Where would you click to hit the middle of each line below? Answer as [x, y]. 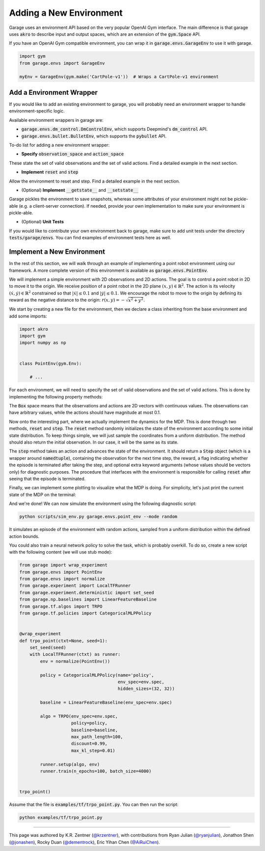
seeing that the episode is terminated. [47, 479]
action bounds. [24, 536]
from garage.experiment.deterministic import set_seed [87, 592]
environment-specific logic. [37, 111]
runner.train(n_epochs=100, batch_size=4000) [96, 771]
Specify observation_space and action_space [73, 154]
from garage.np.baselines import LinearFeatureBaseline [88, 599]
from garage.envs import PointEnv [61, 572]
